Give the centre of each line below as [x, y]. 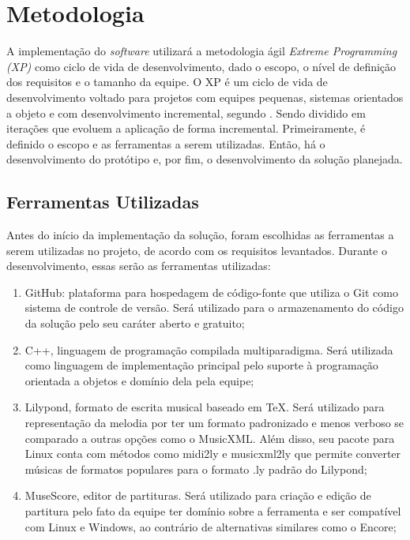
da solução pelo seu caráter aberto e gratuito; [135, 323]
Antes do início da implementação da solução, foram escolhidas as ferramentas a [200, 235]
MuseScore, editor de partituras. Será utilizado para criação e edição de [198, 495]
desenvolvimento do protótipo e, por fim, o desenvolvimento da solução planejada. [205, 159]
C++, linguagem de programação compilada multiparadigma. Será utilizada [209, 349]
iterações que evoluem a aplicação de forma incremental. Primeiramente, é [186, 128]
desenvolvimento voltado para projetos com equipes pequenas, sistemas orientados [205, 97]
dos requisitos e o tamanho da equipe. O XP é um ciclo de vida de [167, 82]
